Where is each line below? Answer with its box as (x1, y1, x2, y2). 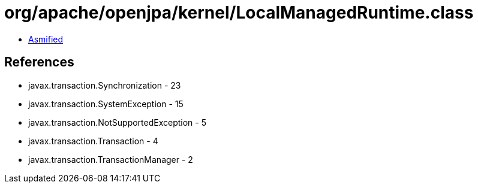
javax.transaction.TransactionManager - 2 (28, 154, 193, 165)
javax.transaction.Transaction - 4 (28, 135, 158, 146)
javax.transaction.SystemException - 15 (28, 98, 184, 109)
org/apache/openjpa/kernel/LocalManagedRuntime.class (4, 2, 474, 23)
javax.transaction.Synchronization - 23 (28, 80, 181, 90)
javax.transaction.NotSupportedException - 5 (28, 117, 207, 128)
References (4, 54, 74, 70)
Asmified (28, 34, 64, 44)
